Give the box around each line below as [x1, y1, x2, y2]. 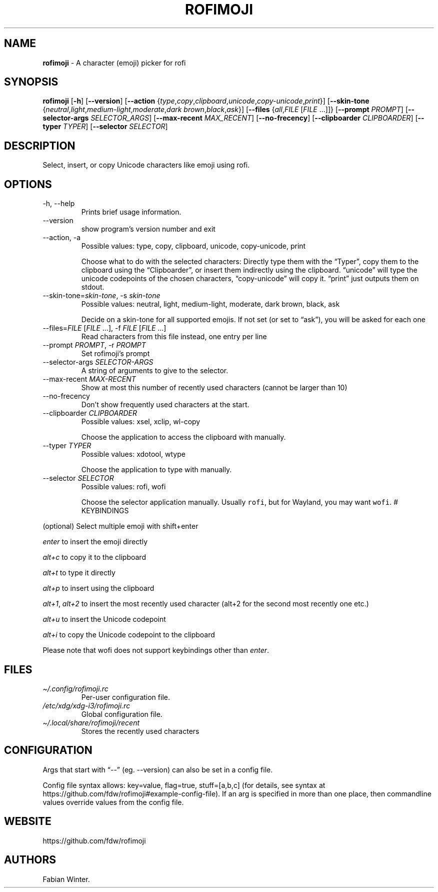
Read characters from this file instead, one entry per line [81, 332, 267, 341]
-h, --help [42, 199, 75, 208]
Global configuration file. [81, 709, 162, 718]
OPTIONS [4, 178, 52, 191]
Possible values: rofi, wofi [81, 482, 166, 491]
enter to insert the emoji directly [42, 537, 148, 546]
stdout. [81, 283, 104, 292]
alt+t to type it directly [42, 568, 115, 577]
